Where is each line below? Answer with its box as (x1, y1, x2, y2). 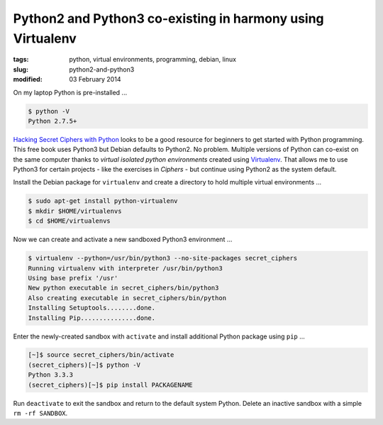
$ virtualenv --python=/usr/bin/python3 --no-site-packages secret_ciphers (28, 254, 298, 263)
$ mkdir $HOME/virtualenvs (28, 206, 122, 215)
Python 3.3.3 (28, 371, 74, 379)
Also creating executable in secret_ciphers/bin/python (28, 294, 227, 302)
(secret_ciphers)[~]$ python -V (28, 360, 141, 369)
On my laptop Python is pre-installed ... (13, 88, 128, 96)
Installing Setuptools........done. (28, 304, 156, 312)
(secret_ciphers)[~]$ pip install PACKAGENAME (28, 380, 193, 389)
